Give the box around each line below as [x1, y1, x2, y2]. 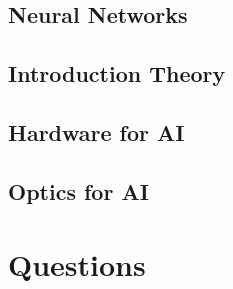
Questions [8, 244, 146, 285]
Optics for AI [8, 175, 149, 206]
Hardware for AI [8, 116, 185, 147]
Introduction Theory [8, 58, 226, 89]
